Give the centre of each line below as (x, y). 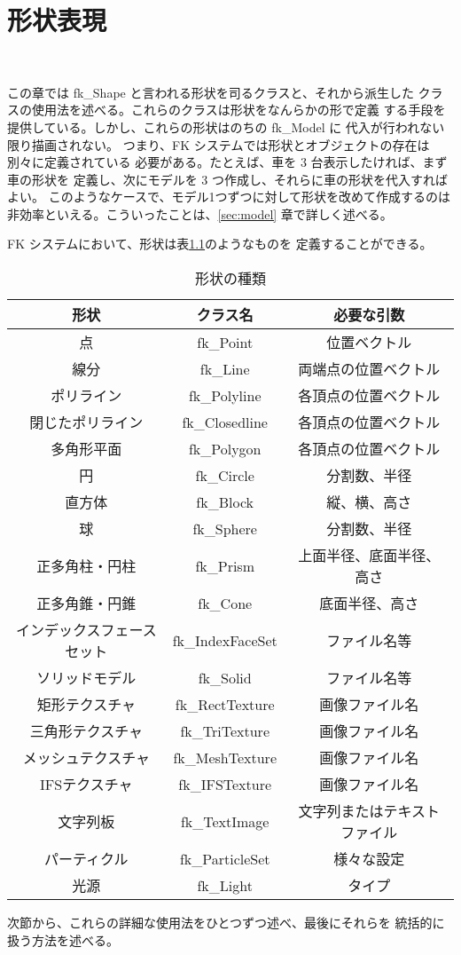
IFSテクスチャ (86, 785)
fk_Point (225, 342)
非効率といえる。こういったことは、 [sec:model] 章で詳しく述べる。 (200, 213)
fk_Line (225, 368)
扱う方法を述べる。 (63, 939)
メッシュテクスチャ (86, 758)
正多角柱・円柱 (86, 566)
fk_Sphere (225, 528)
